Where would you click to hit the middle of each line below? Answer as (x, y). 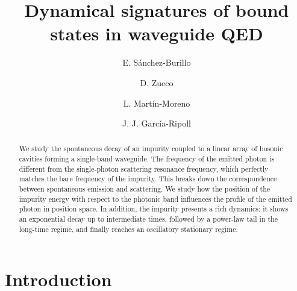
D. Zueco (157, 82)
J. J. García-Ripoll (157, 123)
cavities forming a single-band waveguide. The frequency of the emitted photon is (147, 159)
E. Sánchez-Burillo (157, 62)
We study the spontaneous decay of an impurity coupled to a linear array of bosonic (151, 149)
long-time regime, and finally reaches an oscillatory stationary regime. (128, 229)
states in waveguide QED (157, 33)
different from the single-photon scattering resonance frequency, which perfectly (144, 168)
